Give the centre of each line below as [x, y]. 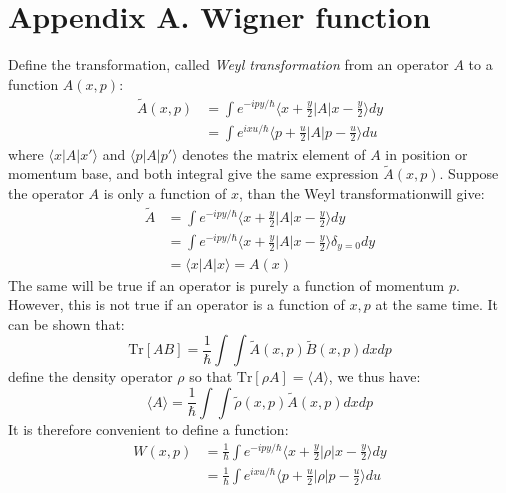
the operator [46, 193]
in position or [426, 153]
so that [211, 376]
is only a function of [165, 193]
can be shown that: [66, 323]
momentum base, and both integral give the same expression [193, 173]
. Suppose [469, 173]
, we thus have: [374, 376]
